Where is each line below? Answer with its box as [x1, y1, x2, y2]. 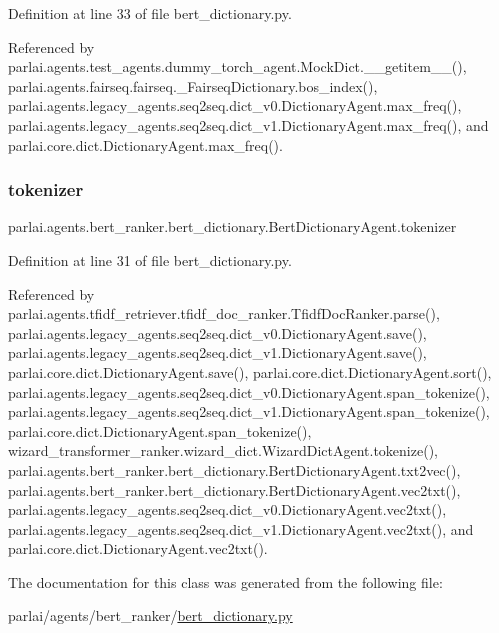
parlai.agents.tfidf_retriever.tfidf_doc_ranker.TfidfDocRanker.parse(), [8, 303, 440, 324]
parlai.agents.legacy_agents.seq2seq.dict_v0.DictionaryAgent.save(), [8, 322, 427, 343]
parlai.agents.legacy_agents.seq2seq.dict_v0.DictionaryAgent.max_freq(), [8, 95, 462, 116]
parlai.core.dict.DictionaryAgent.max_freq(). [8, 134, 283, 155]
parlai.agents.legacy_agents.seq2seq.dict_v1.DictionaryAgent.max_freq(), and [8, 114, 489, 135]
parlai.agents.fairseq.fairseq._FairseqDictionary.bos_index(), [8, 75, 378, 96]
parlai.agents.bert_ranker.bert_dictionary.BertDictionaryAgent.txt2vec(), [8, 459, 461, 480]
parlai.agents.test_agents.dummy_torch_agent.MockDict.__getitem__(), [8, 56, 467, 77]
